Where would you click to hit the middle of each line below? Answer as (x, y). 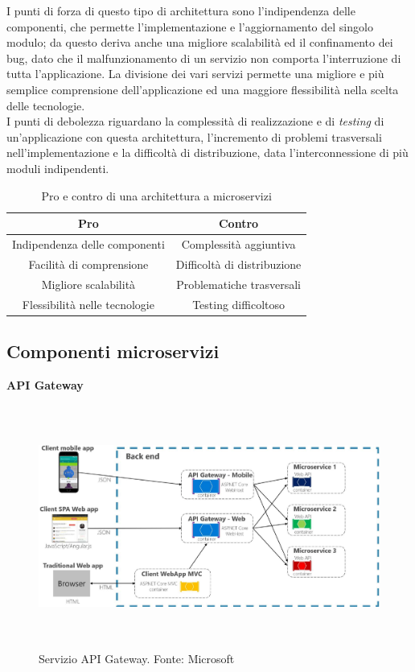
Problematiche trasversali (238, 284)
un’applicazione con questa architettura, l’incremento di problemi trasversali (194, 136)
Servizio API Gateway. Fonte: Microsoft (137, 659)
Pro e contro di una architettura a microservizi (156, 195)
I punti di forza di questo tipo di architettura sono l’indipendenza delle (181, 10)
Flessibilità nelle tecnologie (88, 304)
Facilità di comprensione (88, 264)
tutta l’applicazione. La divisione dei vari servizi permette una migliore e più (195, 74)
